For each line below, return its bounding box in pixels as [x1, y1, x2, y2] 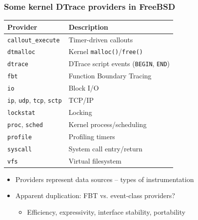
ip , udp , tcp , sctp [7, 95, 62, 105]
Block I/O [68, 83, 99, 93]
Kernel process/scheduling [68, 119, 147, 129]
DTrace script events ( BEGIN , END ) [68, 58, 170, 69]
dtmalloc [7, 49, 36, 56]
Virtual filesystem [68, 155, 121, 165]
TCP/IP [68, 95, 94, 105]
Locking [68, 107, 92, 117]
